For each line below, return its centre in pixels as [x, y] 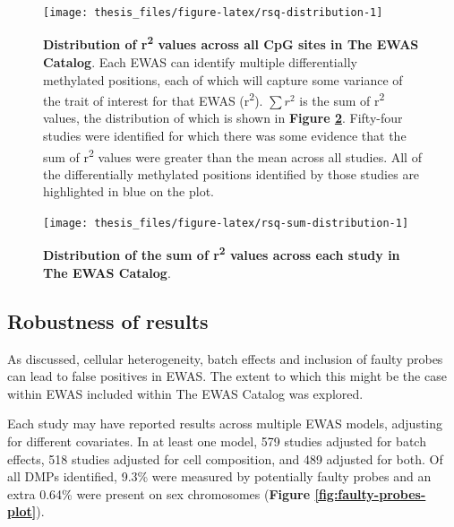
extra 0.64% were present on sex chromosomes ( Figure [159, 493]
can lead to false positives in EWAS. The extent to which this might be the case [227, 376]
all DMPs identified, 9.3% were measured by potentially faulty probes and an [219, 476]
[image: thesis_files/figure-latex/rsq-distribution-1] [213, 13]
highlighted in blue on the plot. [128, 191]
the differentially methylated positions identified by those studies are [231, 173]
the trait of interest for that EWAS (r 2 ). [153, 99]
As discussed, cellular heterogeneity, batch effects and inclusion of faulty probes [225, 358]
